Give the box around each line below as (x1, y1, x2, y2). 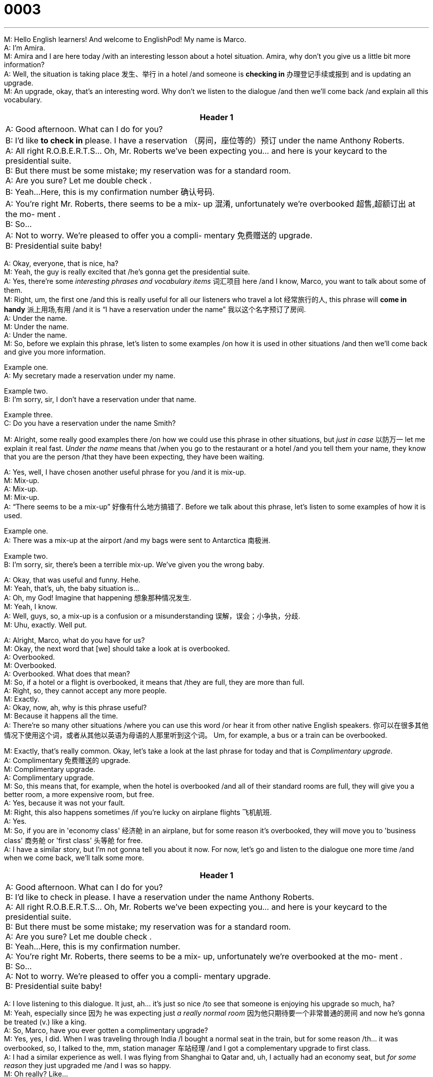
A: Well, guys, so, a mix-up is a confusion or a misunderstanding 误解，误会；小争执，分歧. (4, 611, 301, 620)
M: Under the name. (4, 322, 69, 331)
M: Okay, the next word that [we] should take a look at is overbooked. (4, 644, 230, 653)
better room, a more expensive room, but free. (4, 790, 154, 799)
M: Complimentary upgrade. (4, 764, 95, 773)
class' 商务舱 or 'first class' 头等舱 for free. (4, 836, 143, 845)
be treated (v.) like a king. (4, 1017, 87, 1026)
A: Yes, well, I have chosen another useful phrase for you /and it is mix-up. (4, 467, 246, 476)
